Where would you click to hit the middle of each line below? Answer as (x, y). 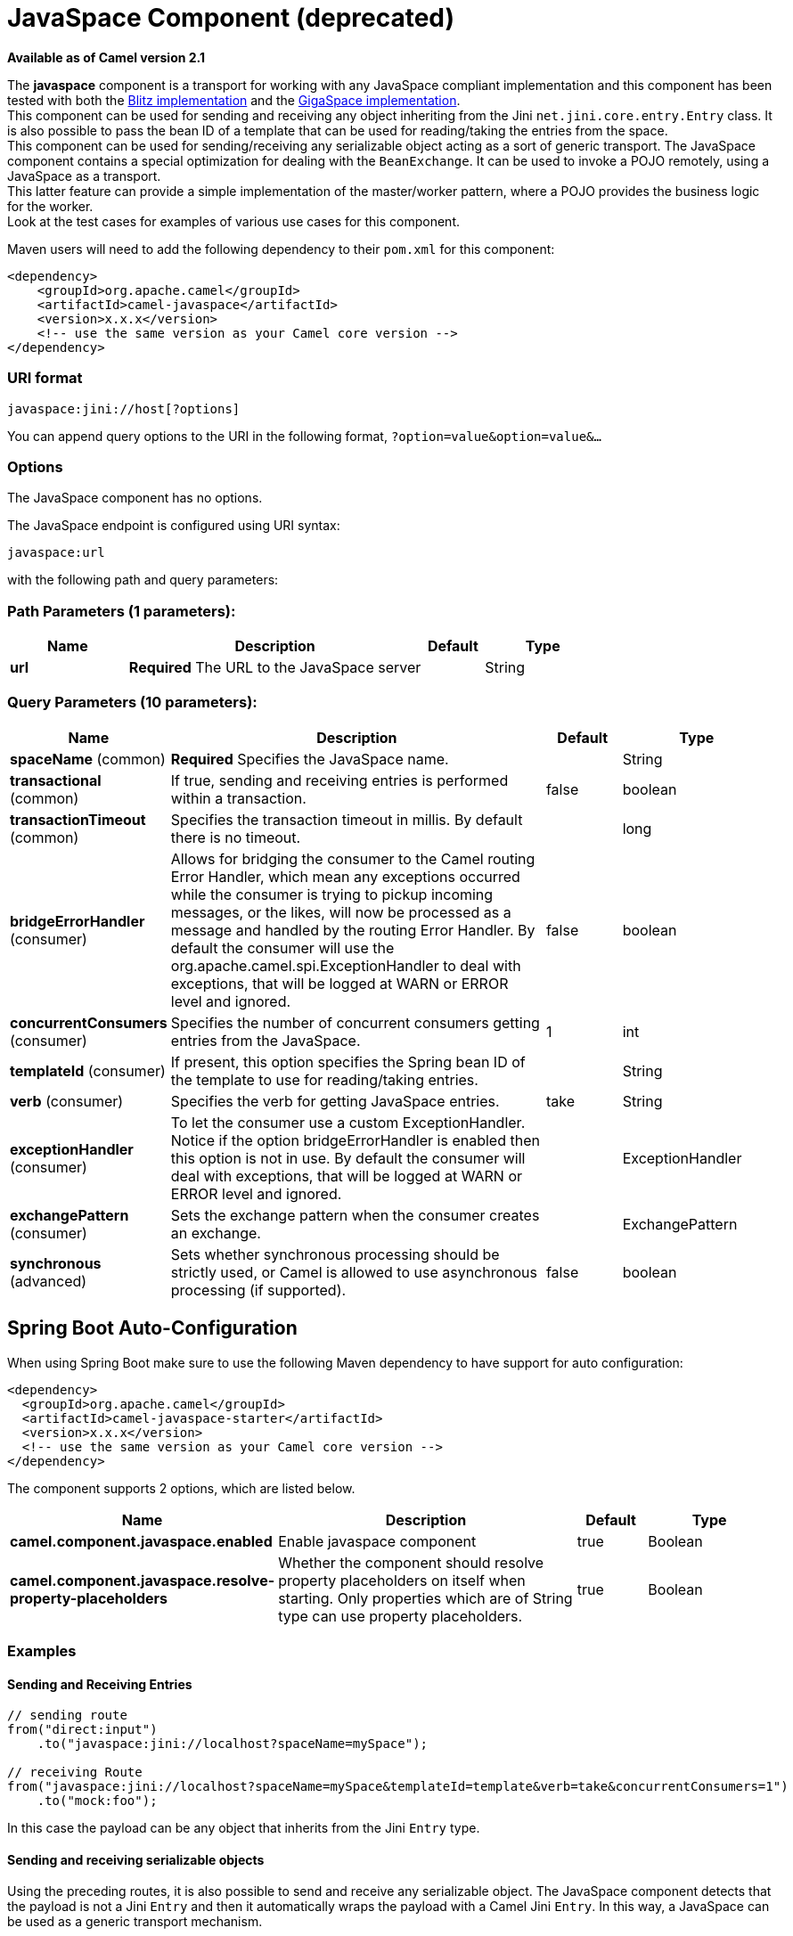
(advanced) (49, 1281)
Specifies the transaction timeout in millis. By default (347, 819)
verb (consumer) (67, 1101)
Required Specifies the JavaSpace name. (310, 759)
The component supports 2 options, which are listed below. (181, 1488)
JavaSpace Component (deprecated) (231, 18)
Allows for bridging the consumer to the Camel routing (353, 858)
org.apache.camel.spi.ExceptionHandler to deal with (346, 965)
